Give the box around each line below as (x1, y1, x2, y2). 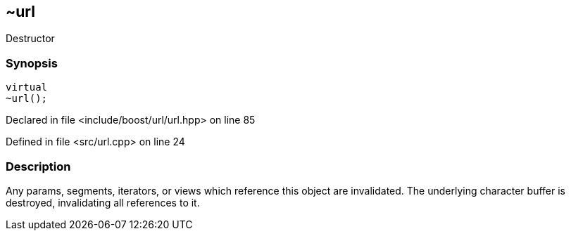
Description (6, 159, 71, 173)
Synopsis (6, 55, 58, 70)
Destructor (6, 32, 55, 45)
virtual (6, 81, 48, 93)
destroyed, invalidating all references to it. (6, 196, 200, 209)
